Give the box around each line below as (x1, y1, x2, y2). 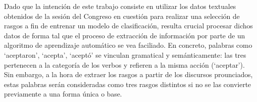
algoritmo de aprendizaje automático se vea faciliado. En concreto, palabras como (4, 40, 253, 50)
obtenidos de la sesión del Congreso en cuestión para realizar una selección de (4, 10, 240, 21)
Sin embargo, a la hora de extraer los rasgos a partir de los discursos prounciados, (4, 69, 253, 80)
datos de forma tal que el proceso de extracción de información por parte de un (4, 30, 245, 40)
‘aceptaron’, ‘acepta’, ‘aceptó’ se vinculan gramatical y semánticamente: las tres (4, 49, 247, 60)
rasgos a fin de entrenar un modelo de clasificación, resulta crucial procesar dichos (4, 20, 253, 31)
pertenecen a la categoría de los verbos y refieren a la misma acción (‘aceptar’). (4, 59, 245, 70)
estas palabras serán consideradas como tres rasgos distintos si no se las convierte (4, 79, 251, 89)
